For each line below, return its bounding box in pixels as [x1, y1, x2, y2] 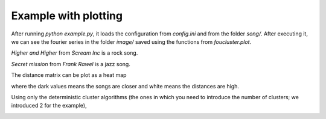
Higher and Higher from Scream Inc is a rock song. [11, 49, 138, 56]
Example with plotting [11, 9, 123, 22]
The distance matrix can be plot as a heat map [11, 72, 127, 79]
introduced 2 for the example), [11, 102, 87, 109]
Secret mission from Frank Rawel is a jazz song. [11, 60, 131, 67]
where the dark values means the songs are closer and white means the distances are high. [11, 82, 240, 90]
